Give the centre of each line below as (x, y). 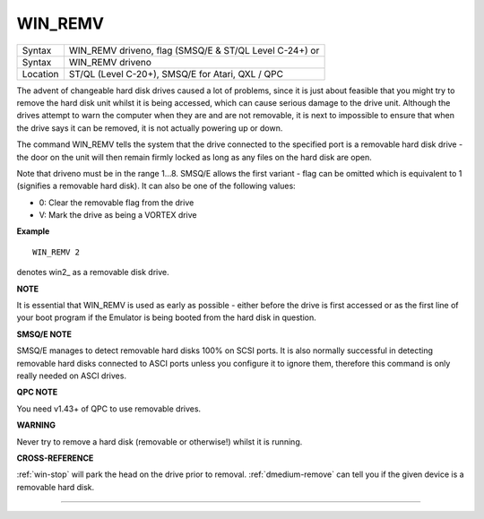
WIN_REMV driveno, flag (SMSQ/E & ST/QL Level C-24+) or (194, 50)
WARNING (36, 425)
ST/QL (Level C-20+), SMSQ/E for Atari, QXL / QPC (176, 74)
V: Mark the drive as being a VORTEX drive (118, 215)
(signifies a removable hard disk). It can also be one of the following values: (156, 186)
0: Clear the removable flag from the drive (117, 203)
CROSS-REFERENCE (55, 458)
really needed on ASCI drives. (72, 376)
